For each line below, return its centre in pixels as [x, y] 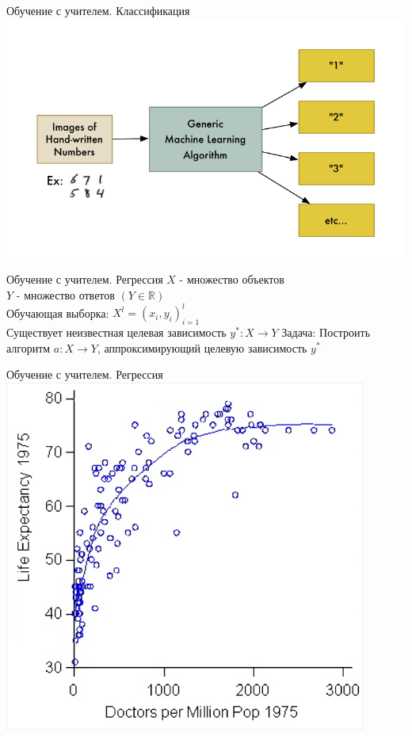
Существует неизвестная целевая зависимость [116, 332]
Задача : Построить [326, 332]
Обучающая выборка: [58, 313]
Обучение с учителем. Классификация [98, 10]
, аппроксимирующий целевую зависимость [202, 347]
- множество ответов [65, 295]
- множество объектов [232, 279]
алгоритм [29, 347]
